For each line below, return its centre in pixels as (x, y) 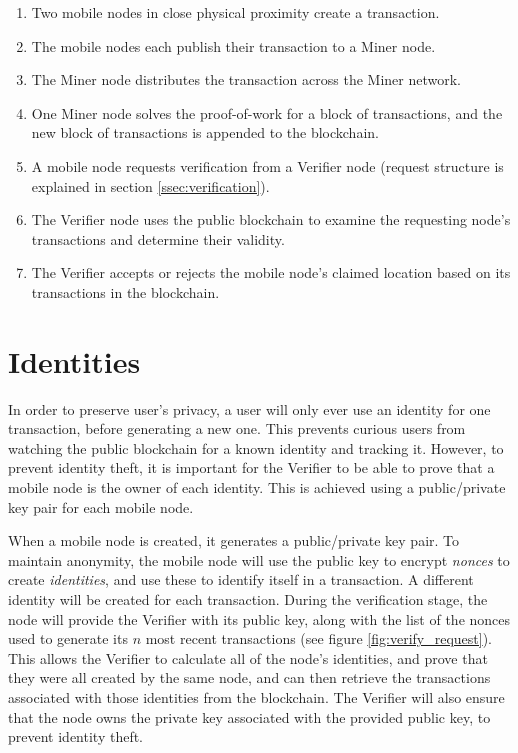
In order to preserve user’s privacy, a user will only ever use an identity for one (249, 408)
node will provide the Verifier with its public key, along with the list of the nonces (259, 618)
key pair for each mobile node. (101, 506)
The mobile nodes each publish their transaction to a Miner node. (233, 45)
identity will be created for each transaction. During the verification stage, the (248, 599)
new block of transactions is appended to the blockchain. (205, 132)
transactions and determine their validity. (158, 238)
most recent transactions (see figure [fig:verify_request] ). (318, 638)
